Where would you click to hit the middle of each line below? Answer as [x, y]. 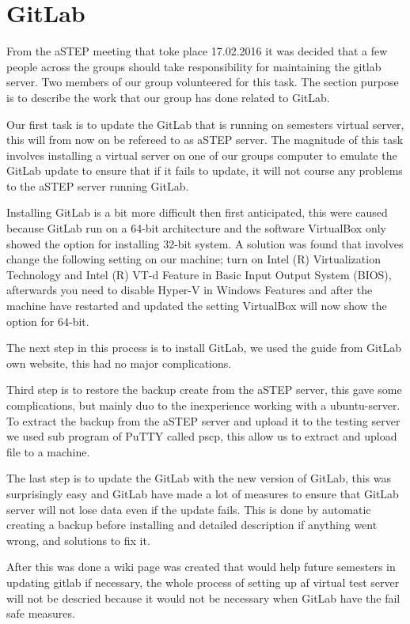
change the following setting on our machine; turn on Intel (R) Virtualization [194, 259]
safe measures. [41, 613]
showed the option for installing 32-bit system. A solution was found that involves [205, 243]
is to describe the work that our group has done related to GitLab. [168, 97]
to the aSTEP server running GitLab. [98, 185]
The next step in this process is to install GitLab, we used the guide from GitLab [204, 348]
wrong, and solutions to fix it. [78, 540]
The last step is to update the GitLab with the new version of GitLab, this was [199, 478]
